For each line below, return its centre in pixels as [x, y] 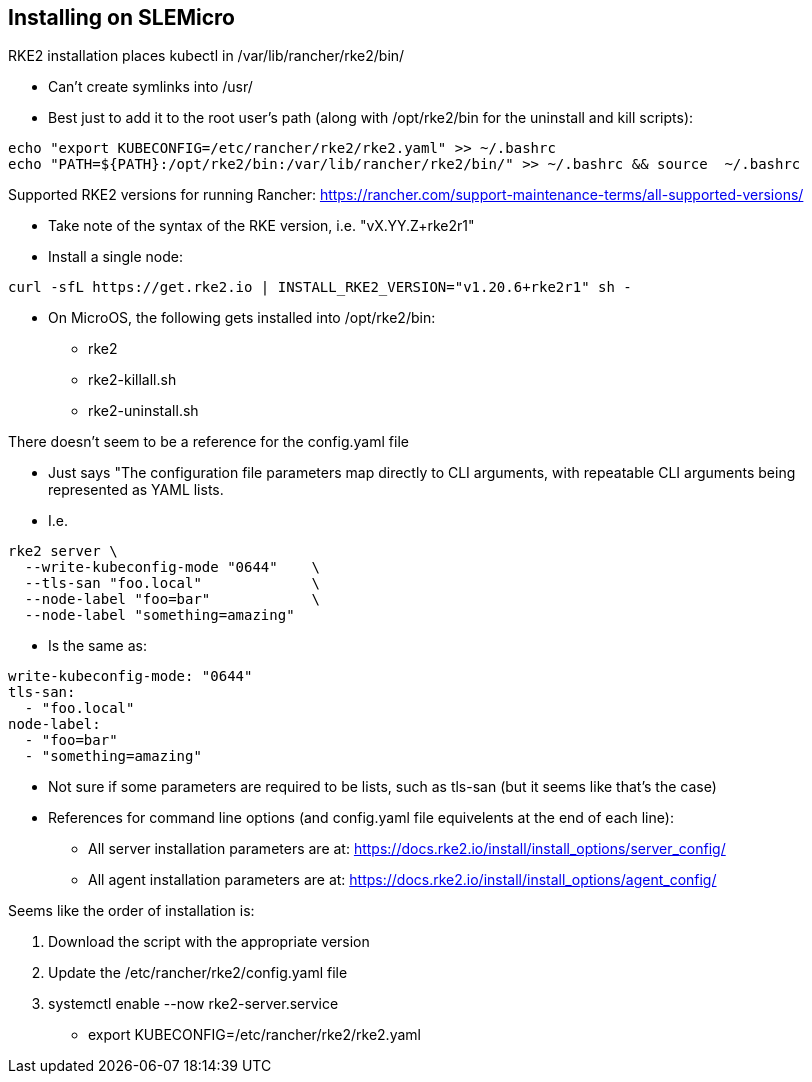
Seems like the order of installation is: [131, 911]
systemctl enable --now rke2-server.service [193, 1004]
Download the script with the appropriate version [209, 942]
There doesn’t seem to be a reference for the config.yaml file [208, 442]
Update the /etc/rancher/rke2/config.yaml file [198, 973]
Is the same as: [97, 646]
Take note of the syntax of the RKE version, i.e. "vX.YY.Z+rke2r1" [261, 226]
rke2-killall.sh [132, 380]
